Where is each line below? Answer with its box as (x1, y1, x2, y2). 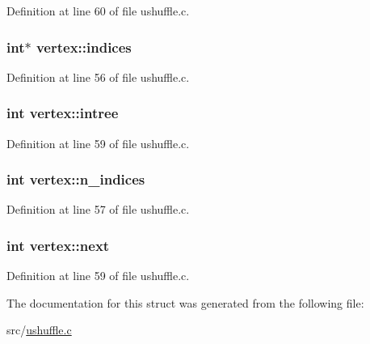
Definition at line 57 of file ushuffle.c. (6, 201, 190, 218)
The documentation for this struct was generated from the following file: (6, 294, 364, 311)
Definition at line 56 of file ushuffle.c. (6, 68, 190, 85)
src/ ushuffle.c (6, 321, 72, 338)
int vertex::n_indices (6, 169, 145, 189)
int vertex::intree (6, 103, 119, 123)
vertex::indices (36, 36, 132, 57)
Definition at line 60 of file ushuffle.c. (6, 2, 190, 19)
